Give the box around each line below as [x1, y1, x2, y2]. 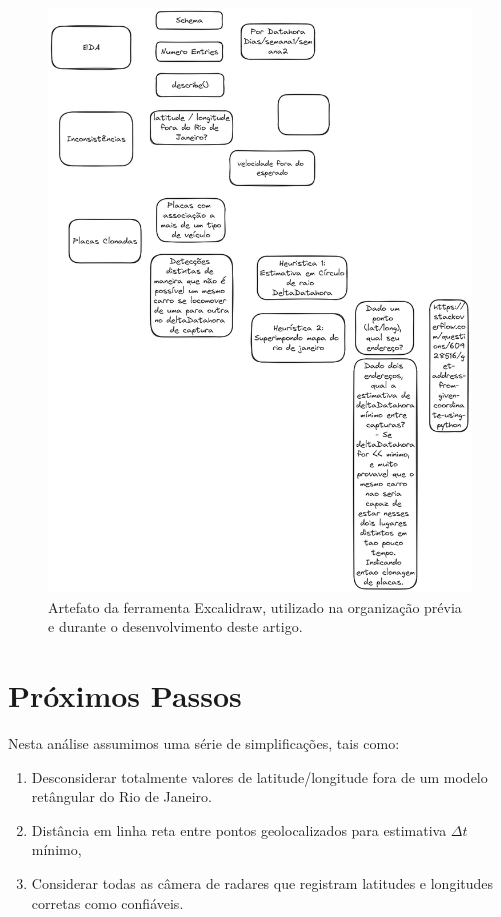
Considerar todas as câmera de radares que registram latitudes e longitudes [31, 873, 494, 894]
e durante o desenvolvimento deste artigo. [48, 616, 303, 637]
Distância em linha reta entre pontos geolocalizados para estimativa [31, 819, 447, 840]
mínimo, [31, 839, 82, 860]
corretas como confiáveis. [31, 892, 184, 913]
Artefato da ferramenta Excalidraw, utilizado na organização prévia [48, 596, 462, 617]
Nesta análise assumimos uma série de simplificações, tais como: [8, 733, 400, 754]
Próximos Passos [8, 675, 242, 716]
